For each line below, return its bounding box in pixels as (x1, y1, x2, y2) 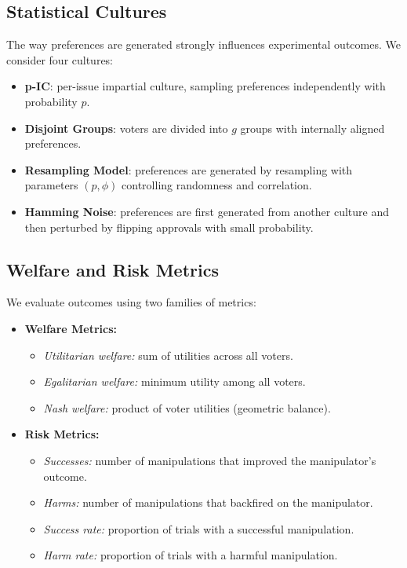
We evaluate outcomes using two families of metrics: (6, 294, 256, 310)
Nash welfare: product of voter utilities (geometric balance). (43, 399, 331, 416)
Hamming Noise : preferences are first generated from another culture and (24, 203, 389, 219)
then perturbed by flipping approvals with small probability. (24, 218, 314, 235)
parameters (24, 177, 78, 193)
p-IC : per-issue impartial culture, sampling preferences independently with (24, 78, 386, 94)
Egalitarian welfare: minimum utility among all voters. (43, 373, 306, 390)
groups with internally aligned (240, 119, 385, 136)
